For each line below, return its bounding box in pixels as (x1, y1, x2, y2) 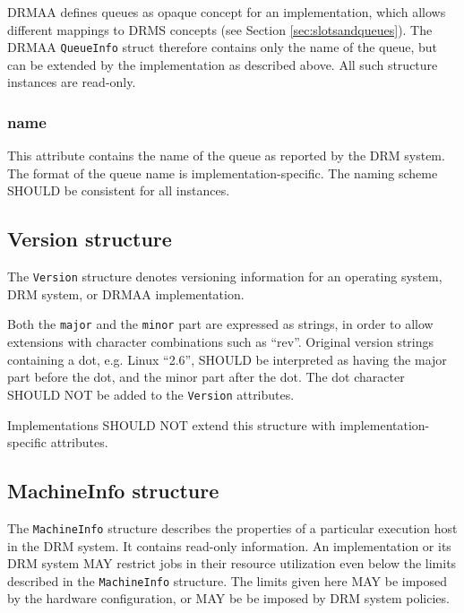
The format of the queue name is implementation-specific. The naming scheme (7, 163, 438, 182)
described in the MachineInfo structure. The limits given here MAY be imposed (7, 571, 448, 590)
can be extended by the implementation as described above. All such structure (7, 55, 438, 73)
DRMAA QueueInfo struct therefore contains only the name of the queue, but (7, 38, 438, 56)
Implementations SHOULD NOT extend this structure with (7, 415, 336, 434)
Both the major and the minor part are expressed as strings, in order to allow (7, 315, 434, 333)
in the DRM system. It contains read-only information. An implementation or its (7, 536, 451, 555)
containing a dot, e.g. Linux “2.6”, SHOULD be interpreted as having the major (7, 350, 447, 368)
